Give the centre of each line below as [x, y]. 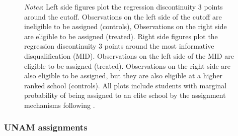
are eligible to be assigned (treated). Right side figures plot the [121, 36]
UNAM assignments [46, 127]
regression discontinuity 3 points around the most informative [119, 46]
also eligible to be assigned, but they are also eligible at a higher [123, 76]
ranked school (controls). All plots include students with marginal [126, 85]
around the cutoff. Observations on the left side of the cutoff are [123, 16]
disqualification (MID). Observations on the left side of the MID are [129, 55]
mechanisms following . [60, 105]
